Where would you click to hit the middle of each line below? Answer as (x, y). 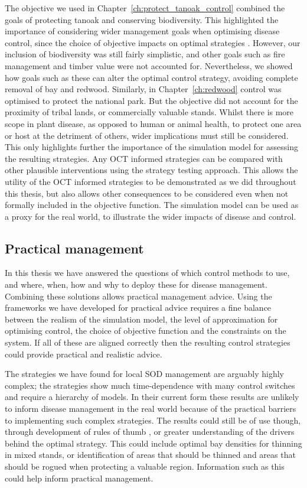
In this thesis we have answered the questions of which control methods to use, (147, 273)
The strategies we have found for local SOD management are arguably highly (145, 374)
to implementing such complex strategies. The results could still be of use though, (153, 420)
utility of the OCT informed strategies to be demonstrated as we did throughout (151, 181)
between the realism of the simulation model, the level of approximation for (141, 319)
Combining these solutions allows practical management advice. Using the (138, 296)
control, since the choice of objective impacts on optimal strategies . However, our (153, 42)
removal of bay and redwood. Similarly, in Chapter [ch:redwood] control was (143, 89)
